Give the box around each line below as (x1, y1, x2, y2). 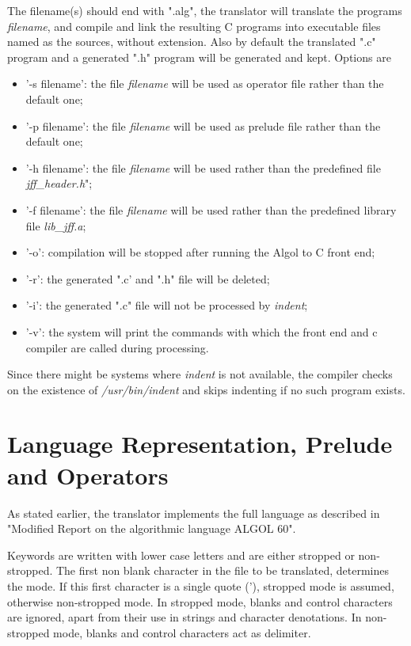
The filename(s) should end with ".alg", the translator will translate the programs (7, 2, 402, 18)
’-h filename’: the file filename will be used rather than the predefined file (25, 159, 381, 176)
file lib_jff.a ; (25, 217, 86, 234)
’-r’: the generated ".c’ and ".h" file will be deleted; (25, 270, 270, 287)
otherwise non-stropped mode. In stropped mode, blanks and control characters (7, 593, 393, 610)
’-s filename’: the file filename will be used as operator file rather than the (25, 75, 384, 92)
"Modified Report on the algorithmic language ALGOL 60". (7, 520, 296, 537)
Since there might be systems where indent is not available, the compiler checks (7, 366, 393, 382)
